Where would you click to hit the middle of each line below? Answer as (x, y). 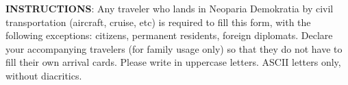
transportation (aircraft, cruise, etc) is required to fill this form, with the (158, 22)
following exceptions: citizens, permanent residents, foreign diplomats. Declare (169, 35)
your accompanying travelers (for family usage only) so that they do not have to (174, 48)
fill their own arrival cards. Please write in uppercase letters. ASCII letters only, (173, 62)
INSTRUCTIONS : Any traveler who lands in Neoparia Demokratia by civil (170, 8)
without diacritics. (44, 75)
